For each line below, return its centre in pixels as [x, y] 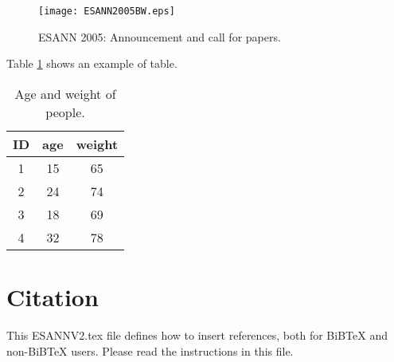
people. [65, 112]
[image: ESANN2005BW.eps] [107, 11]
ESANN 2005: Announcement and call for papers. [160, 36]
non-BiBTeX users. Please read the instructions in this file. [150, 350]
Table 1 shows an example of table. [92, 63]
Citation [53, 297]
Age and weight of [65, 93]
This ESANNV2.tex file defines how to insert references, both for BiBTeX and [197, 334]
